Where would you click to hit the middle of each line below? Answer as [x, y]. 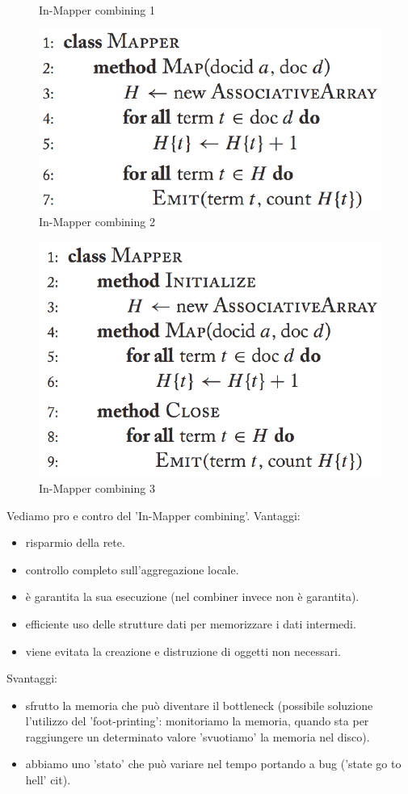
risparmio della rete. [75, 542]
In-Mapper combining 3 [97, 487]
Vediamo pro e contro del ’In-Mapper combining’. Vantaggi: [154, 515]
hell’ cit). [48, 780]
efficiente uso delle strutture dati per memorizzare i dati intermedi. [191, 623]
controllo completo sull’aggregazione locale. [132, 569]
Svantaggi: [32, 678]
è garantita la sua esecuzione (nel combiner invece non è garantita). [192, 597]
